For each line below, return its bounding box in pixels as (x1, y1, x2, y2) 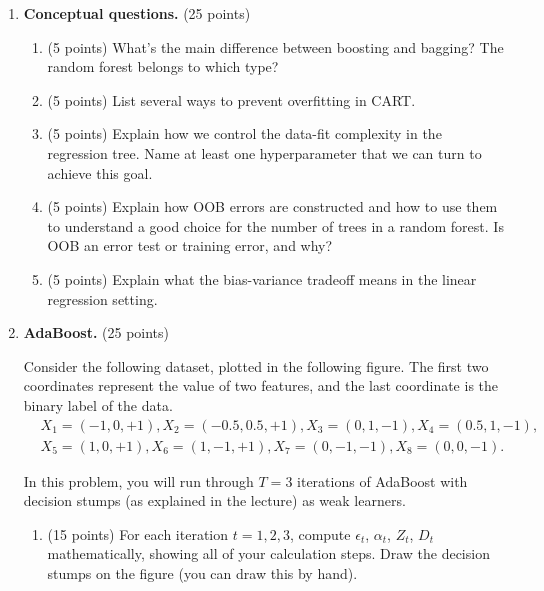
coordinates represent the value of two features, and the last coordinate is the (23, 375, 499, 396)
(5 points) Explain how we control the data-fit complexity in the (47, 123, 442, 144)
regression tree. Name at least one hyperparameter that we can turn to (47, 142, 482, 163)
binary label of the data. (23, 394, 173, 415)
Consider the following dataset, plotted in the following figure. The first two (23, 355, 489, 376)
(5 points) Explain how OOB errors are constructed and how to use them (47, 196, 498, 217)
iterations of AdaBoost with (297, 470, 468, 491)
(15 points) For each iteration (47, 523, 229, 544)
